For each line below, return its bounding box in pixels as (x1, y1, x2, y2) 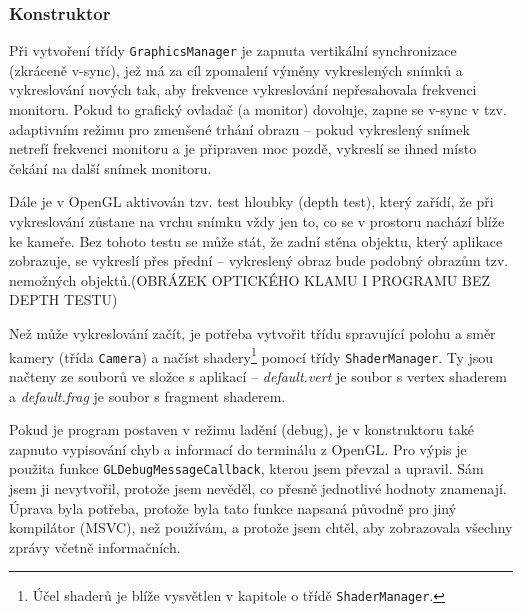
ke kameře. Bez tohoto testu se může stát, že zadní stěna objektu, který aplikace (9, 230, 503, 251)
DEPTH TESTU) (9, 289, 118, 310)
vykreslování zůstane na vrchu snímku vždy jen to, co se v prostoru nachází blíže (9, 211, 505, 232)
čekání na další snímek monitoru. (9, 157, 212, 178)
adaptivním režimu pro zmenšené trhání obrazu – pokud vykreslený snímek (9, 118, 470, 139)
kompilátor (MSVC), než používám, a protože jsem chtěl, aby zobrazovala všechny (9, 517, 513, 538)
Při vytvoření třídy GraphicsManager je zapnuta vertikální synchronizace (9, 40, 457, 61)
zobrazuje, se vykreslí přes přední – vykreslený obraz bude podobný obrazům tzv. (9, 250, 509, 271)
